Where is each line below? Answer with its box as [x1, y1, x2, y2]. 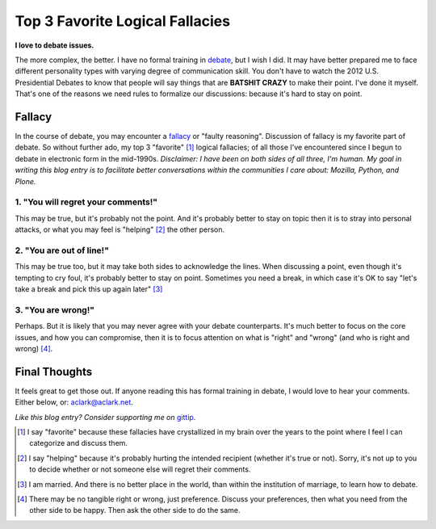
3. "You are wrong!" [15, 304, 94, 315]
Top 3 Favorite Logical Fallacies [15, 12, 230, 30]
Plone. [15, 176, 36, 186]
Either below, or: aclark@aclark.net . [15, 397, 133, 407]
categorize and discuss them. [29, 439, 128, 448]
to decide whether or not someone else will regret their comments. [29, 464, 251, 474]
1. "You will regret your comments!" [15, 196, 157, 208]
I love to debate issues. [15, 40, 94, 50]
